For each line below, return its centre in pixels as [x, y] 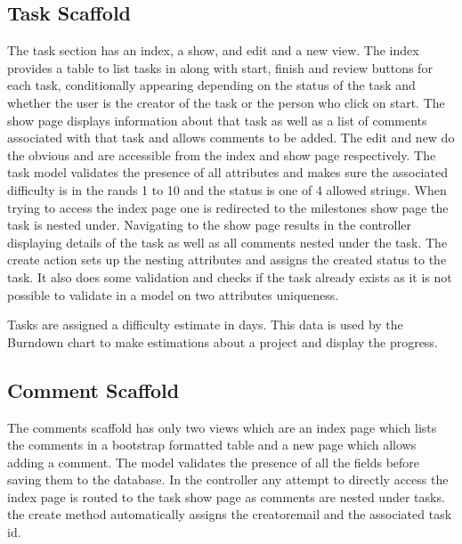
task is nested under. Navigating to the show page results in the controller [210, 225]
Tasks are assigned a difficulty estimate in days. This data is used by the [205, 325]
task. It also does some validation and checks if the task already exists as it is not [230, 276]
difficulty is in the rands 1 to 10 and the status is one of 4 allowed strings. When [227, 189]
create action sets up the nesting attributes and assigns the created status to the [227, 260]
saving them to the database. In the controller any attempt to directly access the [228, 479]
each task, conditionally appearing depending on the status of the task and [211, 85]
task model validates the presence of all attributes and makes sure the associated [227, 172]
